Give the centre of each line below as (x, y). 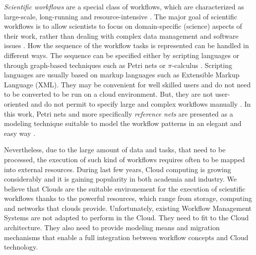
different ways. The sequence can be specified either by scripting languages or (122, 55)
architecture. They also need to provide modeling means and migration (112, 227)
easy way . (20, 133)
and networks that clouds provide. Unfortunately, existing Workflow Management (128, 208)
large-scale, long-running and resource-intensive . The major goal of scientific (121, 16)
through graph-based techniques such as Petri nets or (85, 65)
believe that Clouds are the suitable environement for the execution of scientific (125, 188)
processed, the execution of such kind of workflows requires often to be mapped (125, 159)
